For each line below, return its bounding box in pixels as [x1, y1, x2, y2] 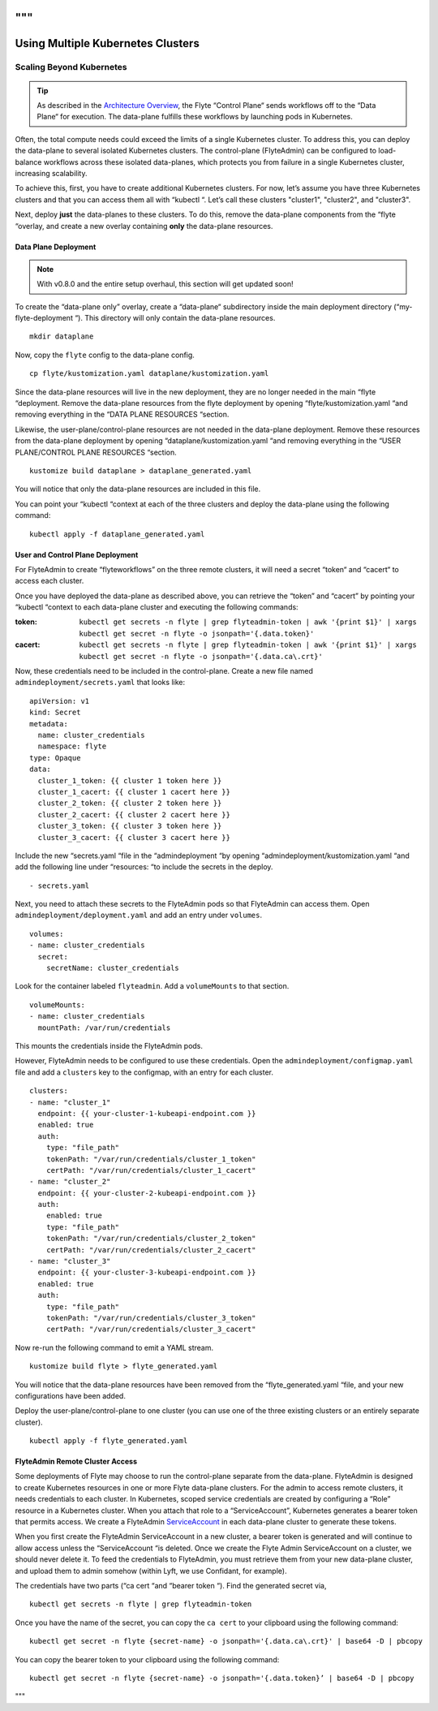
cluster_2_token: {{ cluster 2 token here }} [37, 799, 222, 808]
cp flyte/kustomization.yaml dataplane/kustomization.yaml [29, 369, 269, 378]
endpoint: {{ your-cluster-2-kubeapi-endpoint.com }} [37, 1188, 256, 1197]
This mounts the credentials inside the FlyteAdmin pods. [15, 1041, 203, 1050]
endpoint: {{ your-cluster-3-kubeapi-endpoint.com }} [37, 1268, 256, 1278]
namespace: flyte [37, 742, 107, 751]
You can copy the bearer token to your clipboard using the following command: [15, 1654, 280, 1664]
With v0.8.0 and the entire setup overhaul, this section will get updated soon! [36, 279, 294, 289]
